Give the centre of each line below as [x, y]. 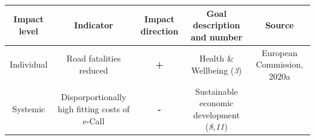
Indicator [94, 25]
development [217, 114]
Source [280, 25]
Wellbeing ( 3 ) [216, 70]
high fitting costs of [94, 108]
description [217, 25]
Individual [29, 64]
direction [160, 30]
